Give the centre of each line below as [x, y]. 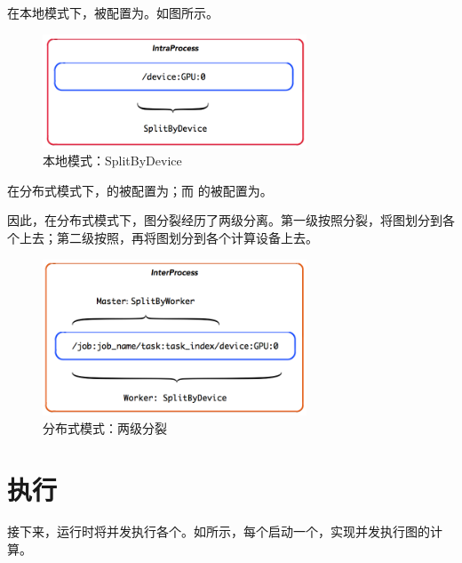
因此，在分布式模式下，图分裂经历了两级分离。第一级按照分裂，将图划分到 [225, 220]
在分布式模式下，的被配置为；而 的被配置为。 [140, 190]
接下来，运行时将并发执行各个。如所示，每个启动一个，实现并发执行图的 [219, 531]
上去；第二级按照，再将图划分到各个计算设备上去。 [168, 237]
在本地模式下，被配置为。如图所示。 [113, 12]
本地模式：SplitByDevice [112, 161]
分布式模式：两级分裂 [105, 427]
